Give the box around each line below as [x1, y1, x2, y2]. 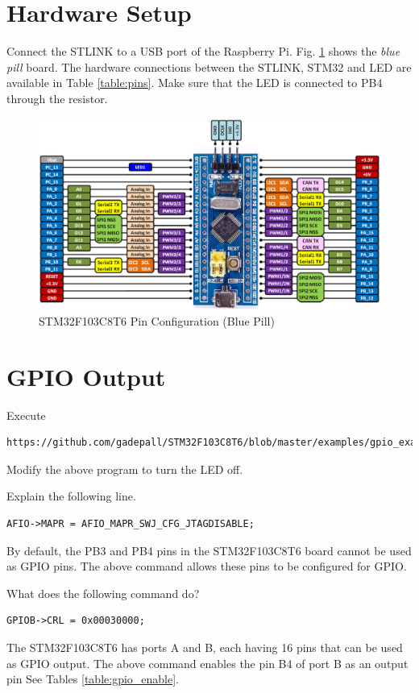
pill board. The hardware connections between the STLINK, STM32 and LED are [6, 58, 412, 75]
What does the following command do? [6, 584, 200, 601]
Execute [6, 406, 46, 423]
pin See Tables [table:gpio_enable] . [6, 670, 180, 687]
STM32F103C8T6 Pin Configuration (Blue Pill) [39, 312, 275, 329]
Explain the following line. [6, 488, 136, 504]
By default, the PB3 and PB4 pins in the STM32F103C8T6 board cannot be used [6, 542, 412, 558]
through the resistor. [6, 89, 108, 106]
